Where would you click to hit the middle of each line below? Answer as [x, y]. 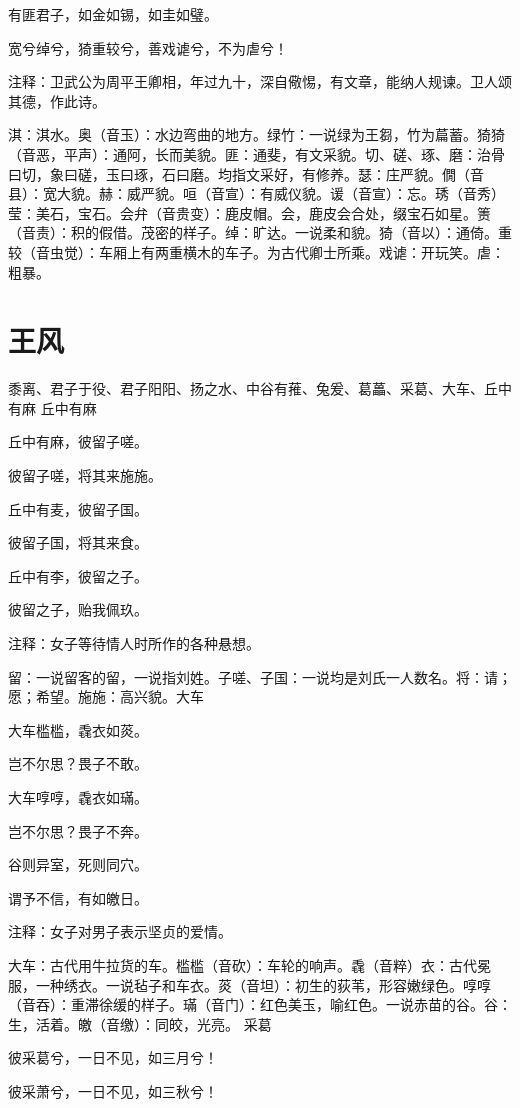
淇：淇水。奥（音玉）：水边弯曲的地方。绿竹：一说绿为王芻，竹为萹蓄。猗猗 [256, 134]
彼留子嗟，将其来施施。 [85, 475]
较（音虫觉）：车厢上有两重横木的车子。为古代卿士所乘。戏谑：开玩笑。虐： [256, 251]
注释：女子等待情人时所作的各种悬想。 [134, 643]
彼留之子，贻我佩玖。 [78, 609]
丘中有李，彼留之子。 [78, 575]
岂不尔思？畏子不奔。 [78, 830]
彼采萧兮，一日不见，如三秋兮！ [113, 1090]
